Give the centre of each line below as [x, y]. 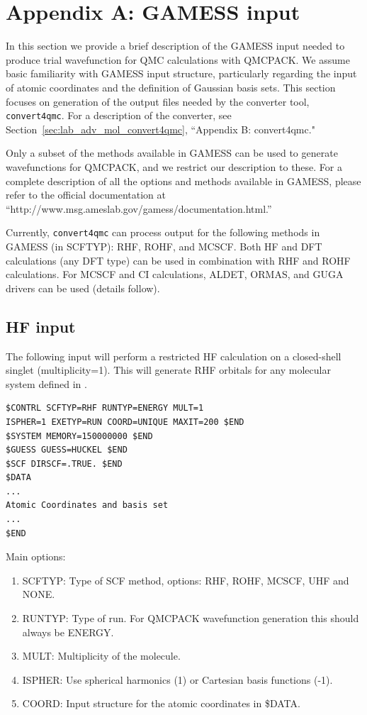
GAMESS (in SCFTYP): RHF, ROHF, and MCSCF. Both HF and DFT [164, 246]
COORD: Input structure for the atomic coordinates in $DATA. [161, 703]
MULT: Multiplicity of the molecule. [101, 656]
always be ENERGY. [68, 632]
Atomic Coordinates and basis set [87, 505]
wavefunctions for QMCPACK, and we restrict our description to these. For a [174, 166]
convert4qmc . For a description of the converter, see [119, 115]
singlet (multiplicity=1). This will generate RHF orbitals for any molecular [168, 370]
